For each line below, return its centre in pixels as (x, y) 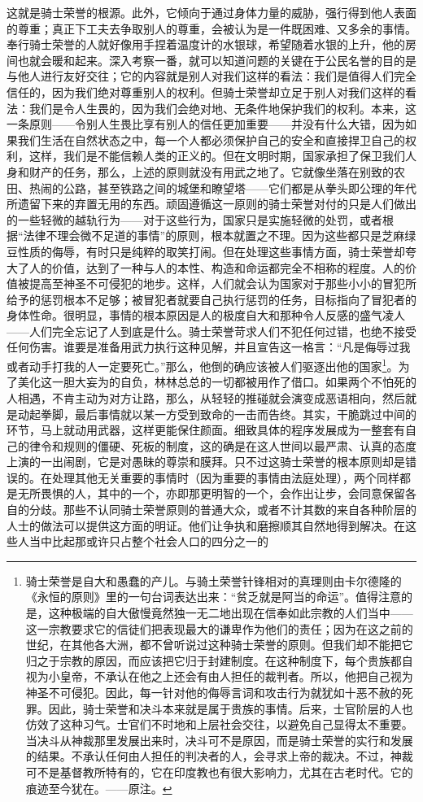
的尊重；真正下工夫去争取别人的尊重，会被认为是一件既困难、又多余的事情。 (211, 28)
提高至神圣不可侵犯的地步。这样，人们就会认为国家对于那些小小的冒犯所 (222, 283)
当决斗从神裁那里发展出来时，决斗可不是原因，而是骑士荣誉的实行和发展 (219, 740)
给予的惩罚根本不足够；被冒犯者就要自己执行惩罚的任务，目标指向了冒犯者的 (211, 299)
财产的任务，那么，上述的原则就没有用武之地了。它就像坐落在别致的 (211, 171)
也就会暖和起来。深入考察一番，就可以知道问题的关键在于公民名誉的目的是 (217, 60)
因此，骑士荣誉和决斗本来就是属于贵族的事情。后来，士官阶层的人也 (231, 708)
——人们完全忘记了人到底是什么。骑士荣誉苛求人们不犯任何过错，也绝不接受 (211, 331)
